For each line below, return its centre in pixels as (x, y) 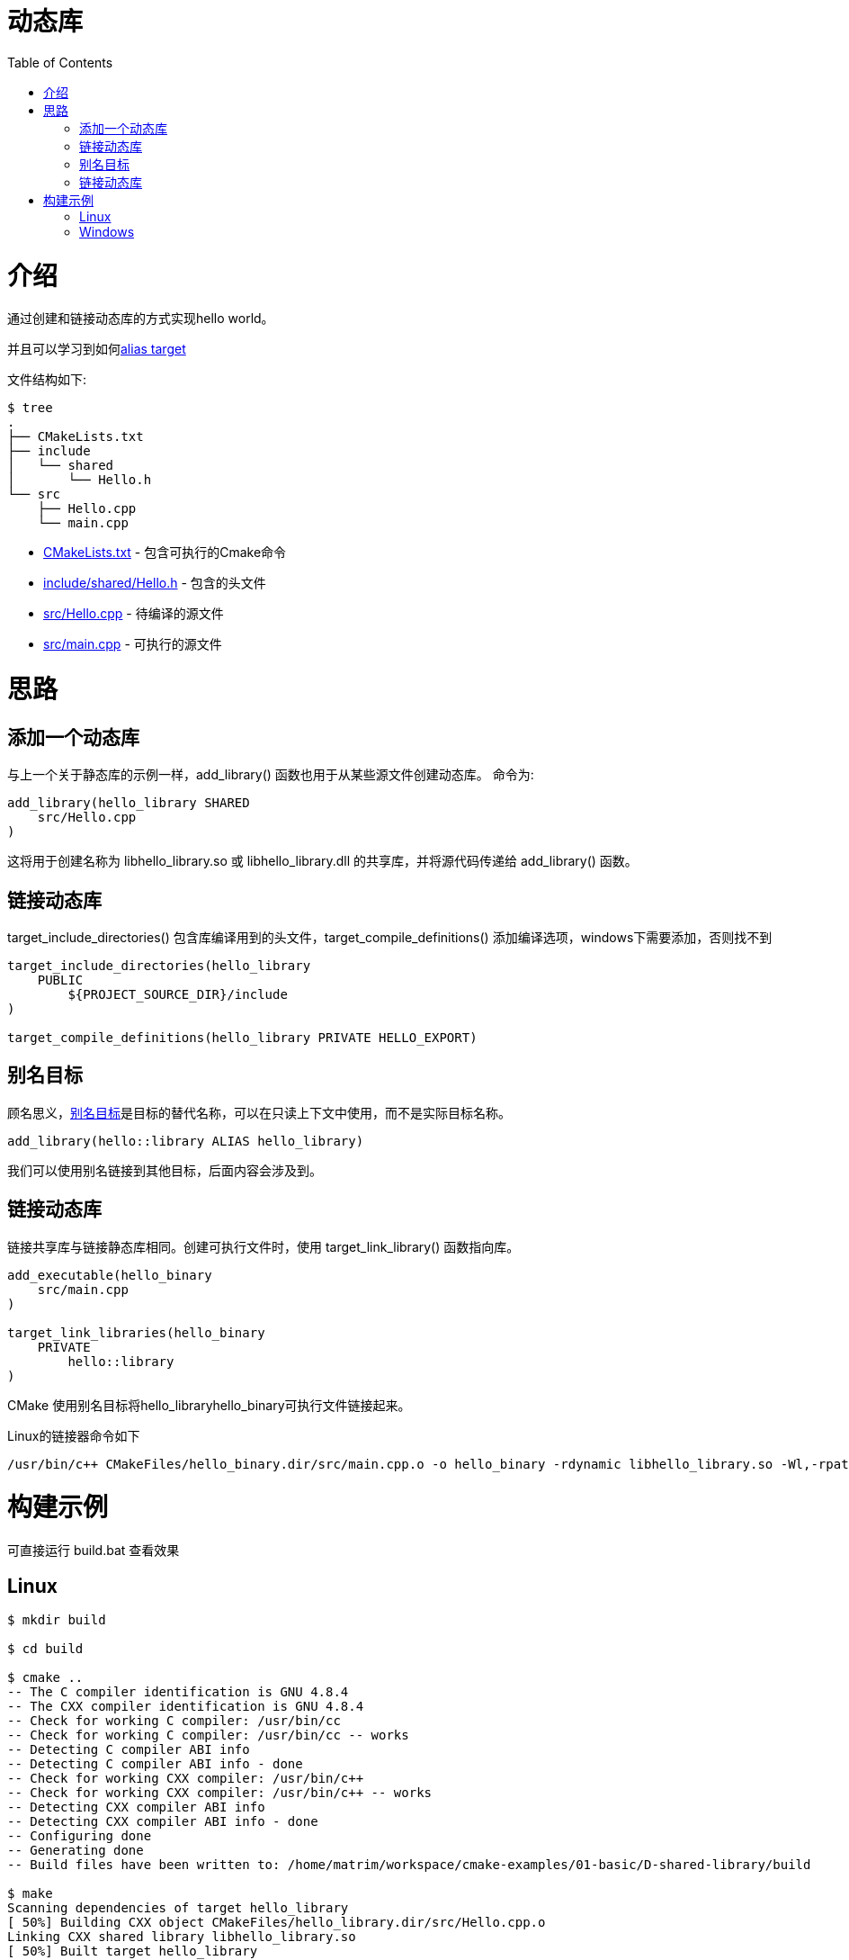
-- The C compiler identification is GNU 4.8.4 (178, 1692)
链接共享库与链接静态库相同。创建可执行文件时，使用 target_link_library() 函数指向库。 (264, 1246)
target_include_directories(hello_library (159, 966)
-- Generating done (76, 1851)
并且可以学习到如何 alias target (97, 349)
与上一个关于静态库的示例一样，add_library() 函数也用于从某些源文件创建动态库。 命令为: (271, 775)
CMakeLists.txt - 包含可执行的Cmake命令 (165, 553)
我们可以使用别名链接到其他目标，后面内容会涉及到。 (165, 1170)
